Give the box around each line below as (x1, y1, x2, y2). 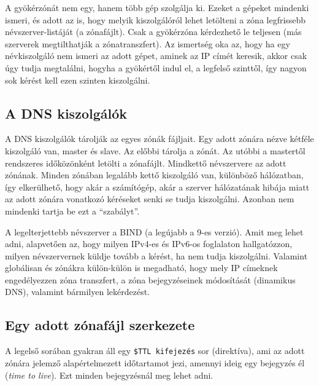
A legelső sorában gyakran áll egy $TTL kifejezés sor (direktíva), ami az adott (5, 344, 305, 357)
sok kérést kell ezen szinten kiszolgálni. (5, 73, 150, 86)
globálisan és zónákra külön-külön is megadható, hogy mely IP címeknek (5, 261, 278, 274)
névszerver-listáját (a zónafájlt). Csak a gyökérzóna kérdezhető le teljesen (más (5, 25, 302, 38)
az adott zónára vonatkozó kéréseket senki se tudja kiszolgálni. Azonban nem (5, 192, 294, 205)
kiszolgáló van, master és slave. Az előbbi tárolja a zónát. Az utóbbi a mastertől (5, 144, 306, 157)
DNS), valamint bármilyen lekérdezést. (5, 285, 150, 298)
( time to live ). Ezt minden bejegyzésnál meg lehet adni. (5, 368, 213, 381)
